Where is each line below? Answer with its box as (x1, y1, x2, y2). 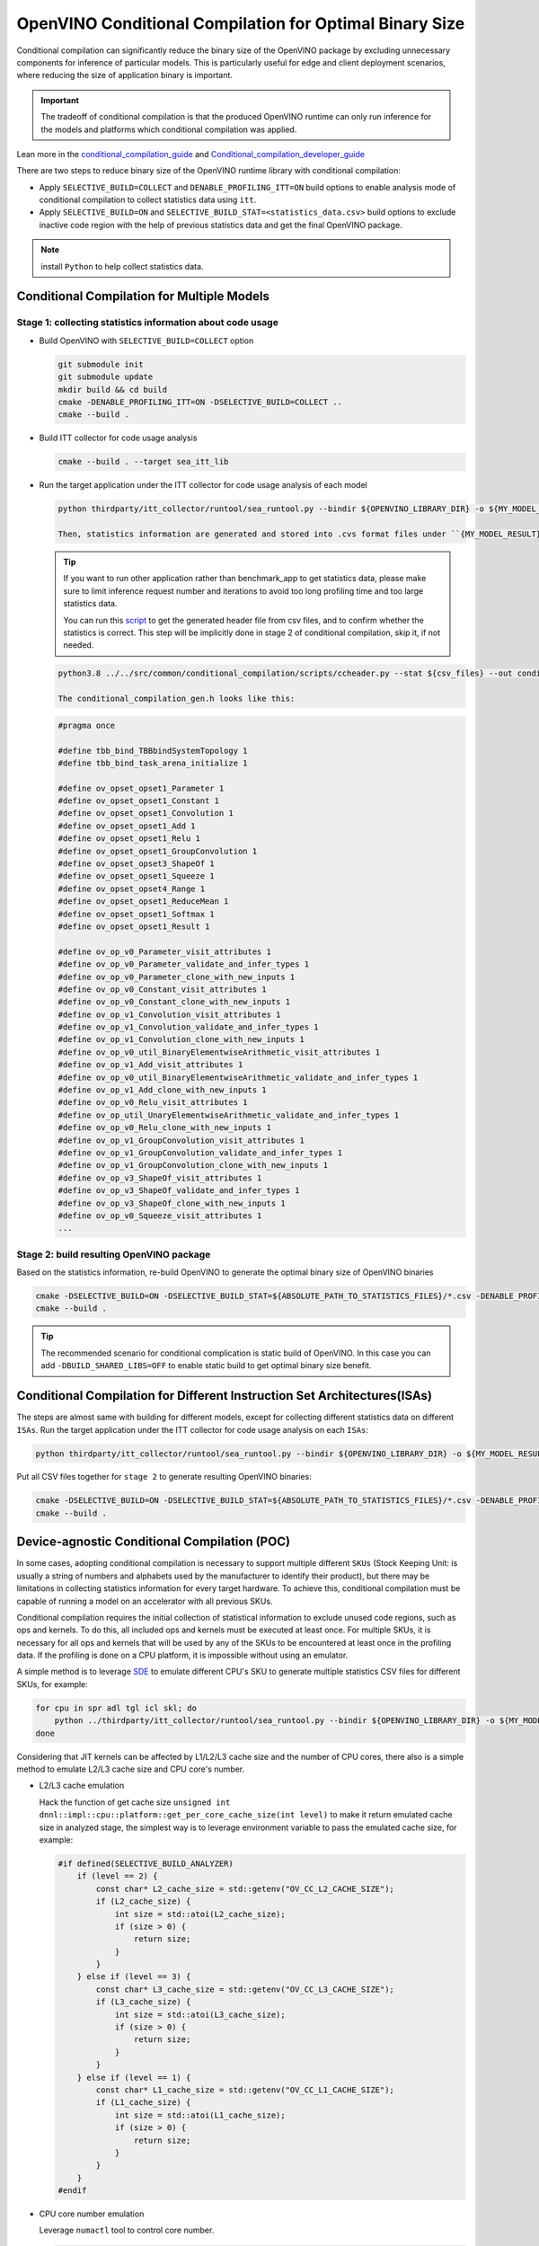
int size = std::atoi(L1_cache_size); (114, 2109, 287, 2120)
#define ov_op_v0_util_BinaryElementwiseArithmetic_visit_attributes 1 (57, 1047, 381, 1057)
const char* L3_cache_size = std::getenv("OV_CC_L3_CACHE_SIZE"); (95, 1984, 395, 1994)
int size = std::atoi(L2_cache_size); (114, 1909, 287, 1919)
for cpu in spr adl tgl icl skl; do (35, 1702, 198, 1713)
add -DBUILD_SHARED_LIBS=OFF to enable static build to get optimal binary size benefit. (40, 1360, 372, 1371)
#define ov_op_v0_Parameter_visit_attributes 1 (57, 946, 271, 957)
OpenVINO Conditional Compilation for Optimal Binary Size (16, 13, 465, 33)
